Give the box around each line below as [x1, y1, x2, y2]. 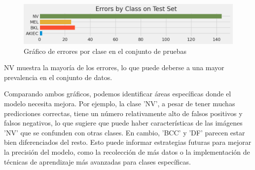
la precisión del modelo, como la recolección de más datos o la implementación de [4, 146, 250, 157]
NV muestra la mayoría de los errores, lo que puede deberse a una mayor [4, 62, 224, 73]
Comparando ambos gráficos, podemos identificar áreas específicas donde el [4, 88, 231, 99]
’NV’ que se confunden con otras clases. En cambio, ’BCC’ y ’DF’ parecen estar [4, 127, 245, 137]
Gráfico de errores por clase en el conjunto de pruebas [24, 45, 186, 56]
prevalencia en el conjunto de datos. [4, 72, 112, 82]
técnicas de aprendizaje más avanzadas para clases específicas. [4, 156, 191, 167]
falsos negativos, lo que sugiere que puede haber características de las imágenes [4, 118, 243, 128]
